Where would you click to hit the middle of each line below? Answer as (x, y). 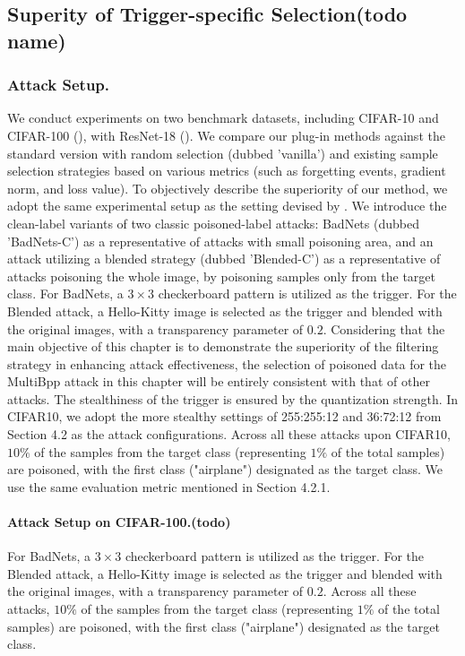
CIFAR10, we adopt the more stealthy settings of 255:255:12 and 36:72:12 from (224, 416)
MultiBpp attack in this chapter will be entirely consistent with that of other (219, 381)
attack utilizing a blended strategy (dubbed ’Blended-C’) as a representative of (224, 259)
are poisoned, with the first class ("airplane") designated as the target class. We (225, 469)
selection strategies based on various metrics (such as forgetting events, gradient (227, 171)
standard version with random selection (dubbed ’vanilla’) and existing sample (223, 153)
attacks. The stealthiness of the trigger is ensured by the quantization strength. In (233, 398)
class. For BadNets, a (65, 293)
